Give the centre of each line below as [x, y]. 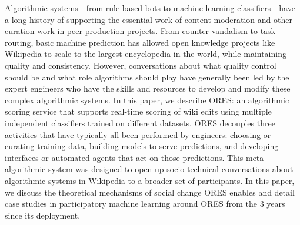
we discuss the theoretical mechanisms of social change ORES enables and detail [150, 192]
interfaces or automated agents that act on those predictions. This [124, 157]
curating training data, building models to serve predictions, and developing [142, 146]
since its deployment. [43, 215]
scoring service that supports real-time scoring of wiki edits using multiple [138, 111]
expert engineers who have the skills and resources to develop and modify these [148, 88]
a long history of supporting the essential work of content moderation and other [149, 19]
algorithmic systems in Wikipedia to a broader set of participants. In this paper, [150, 180]
